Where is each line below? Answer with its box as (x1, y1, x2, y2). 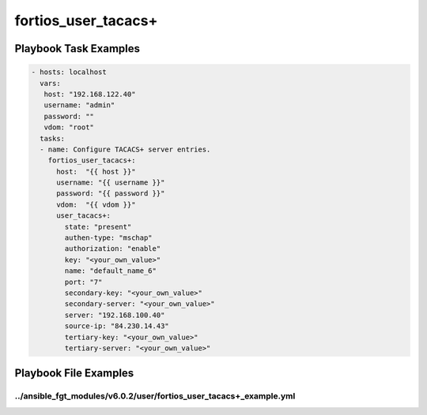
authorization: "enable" (64, 245, 161, 253)
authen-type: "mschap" (64, 234, 153, 242)
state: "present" (64, 222, 132, 231)
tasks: (40, 134, 66, 143)
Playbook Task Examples (14, 42, 141, 55)
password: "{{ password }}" (56, 189, 165, 198)
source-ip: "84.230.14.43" (64, 322, 169, 331)
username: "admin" (43, 101, 115, 110)
